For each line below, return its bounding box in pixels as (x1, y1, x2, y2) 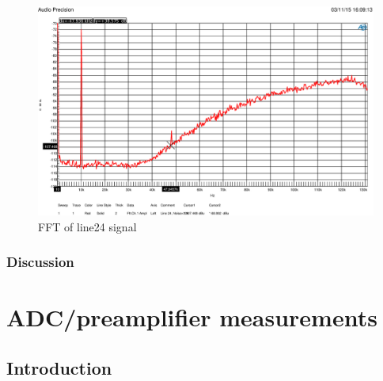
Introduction (6, 355, 112, 379)
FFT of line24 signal (38, 218, 137, 234)
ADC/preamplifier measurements (6, 301, 377, 333)
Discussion (6, 252, 74, 272)
